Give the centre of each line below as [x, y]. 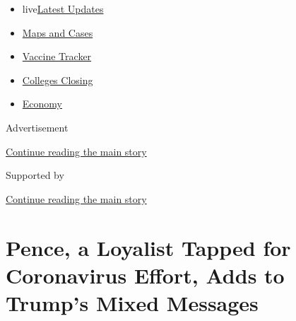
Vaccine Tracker [57, 56]
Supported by [35, 175]
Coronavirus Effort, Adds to [145, 275]
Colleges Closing [58, 80]
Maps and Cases [58, 32]
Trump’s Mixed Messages [132, 302]
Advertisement [37, 127]
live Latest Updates [63, 8]
